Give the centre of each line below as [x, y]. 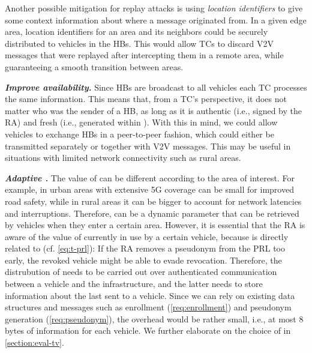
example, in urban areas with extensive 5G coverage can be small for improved [149, 189]
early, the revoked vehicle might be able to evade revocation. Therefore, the [143, 260]
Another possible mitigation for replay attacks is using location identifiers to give [154, 8]
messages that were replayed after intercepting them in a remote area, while [144, 55]
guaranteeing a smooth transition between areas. [94, 66]
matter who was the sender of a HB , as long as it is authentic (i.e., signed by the [153, 110]
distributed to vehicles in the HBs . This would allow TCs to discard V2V [139, 43]
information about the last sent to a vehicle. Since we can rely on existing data [150, 295]
